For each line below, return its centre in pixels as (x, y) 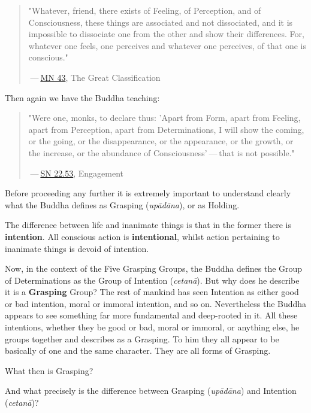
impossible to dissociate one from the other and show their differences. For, (166, 34)
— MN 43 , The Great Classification (95, 77)
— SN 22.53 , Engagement (77, 173)
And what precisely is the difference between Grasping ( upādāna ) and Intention (151, 391)
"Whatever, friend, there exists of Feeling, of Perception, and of (145, 10)
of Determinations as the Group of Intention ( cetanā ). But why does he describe (152, 280)
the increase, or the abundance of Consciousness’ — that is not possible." (161, 152)
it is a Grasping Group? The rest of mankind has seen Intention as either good (152, 292)
